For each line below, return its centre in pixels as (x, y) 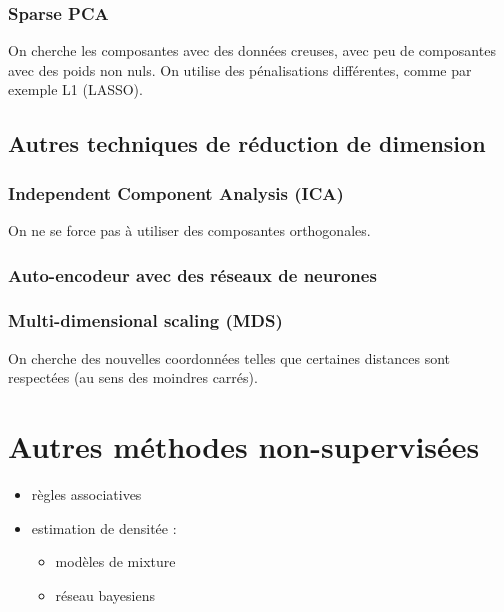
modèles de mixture (115, 561)
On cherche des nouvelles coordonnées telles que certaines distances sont (229, 357)
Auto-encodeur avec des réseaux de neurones (192, 274)
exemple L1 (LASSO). (75, 89)
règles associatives (86, 493)
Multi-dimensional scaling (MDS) (145, 320)
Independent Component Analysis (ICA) (176, 192)
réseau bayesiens (105, 594)
